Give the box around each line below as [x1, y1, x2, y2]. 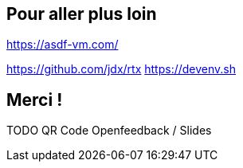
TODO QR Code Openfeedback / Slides [6, 123, 212, 138]
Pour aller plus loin [6, 4, 157, 24]
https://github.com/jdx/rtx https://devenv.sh [6, 62, 237, 76]
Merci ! [6, 89, 63, 110]
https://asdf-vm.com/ [6, 37, 119, 52]
